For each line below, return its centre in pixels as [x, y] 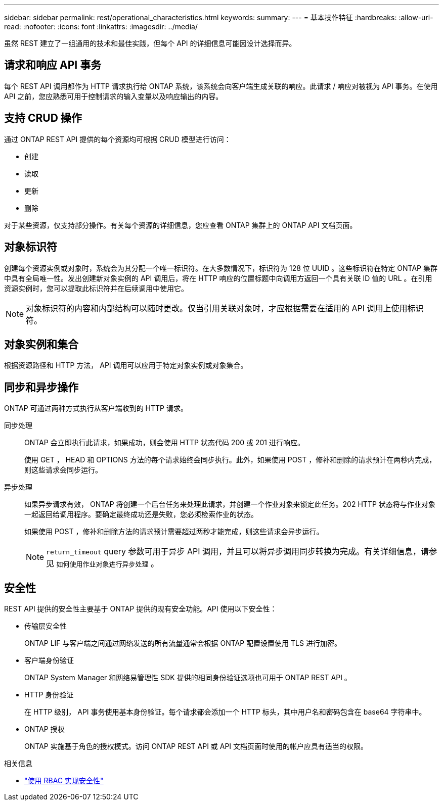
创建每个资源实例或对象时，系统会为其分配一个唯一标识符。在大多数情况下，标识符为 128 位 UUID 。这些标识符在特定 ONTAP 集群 [221, 268]
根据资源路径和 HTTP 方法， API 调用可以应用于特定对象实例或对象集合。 [126, 365]
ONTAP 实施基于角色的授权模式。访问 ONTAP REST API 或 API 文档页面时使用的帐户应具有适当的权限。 [196, 746]
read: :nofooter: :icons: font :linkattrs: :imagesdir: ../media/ [101, 27]
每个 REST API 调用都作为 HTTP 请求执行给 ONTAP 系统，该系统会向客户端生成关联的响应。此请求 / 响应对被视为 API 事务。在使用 [221, 86]
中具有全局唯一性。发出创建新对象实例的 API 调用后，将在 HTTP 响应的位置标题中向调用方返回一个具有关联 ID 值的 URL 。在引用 [218, 278]
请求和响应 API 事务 [53, 65]
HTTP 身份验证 [49, 695]
